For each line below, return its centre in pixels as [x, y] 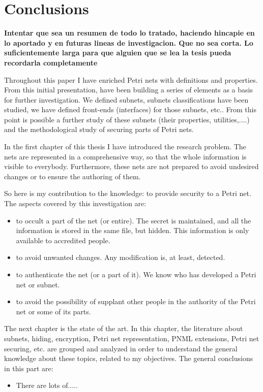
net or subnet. [38, 284]
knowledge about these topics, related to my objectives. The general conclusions [129, 358]
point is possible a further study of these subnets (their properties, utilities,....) [127, 119]
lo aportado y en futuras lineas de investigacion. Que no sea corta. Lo [129, 42]
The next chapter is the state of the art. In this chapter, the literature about [124, 328]
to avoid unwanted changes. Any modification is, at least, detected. [121, 257]
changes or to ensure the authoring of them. [72, 176]
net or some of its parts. [53, 311]
